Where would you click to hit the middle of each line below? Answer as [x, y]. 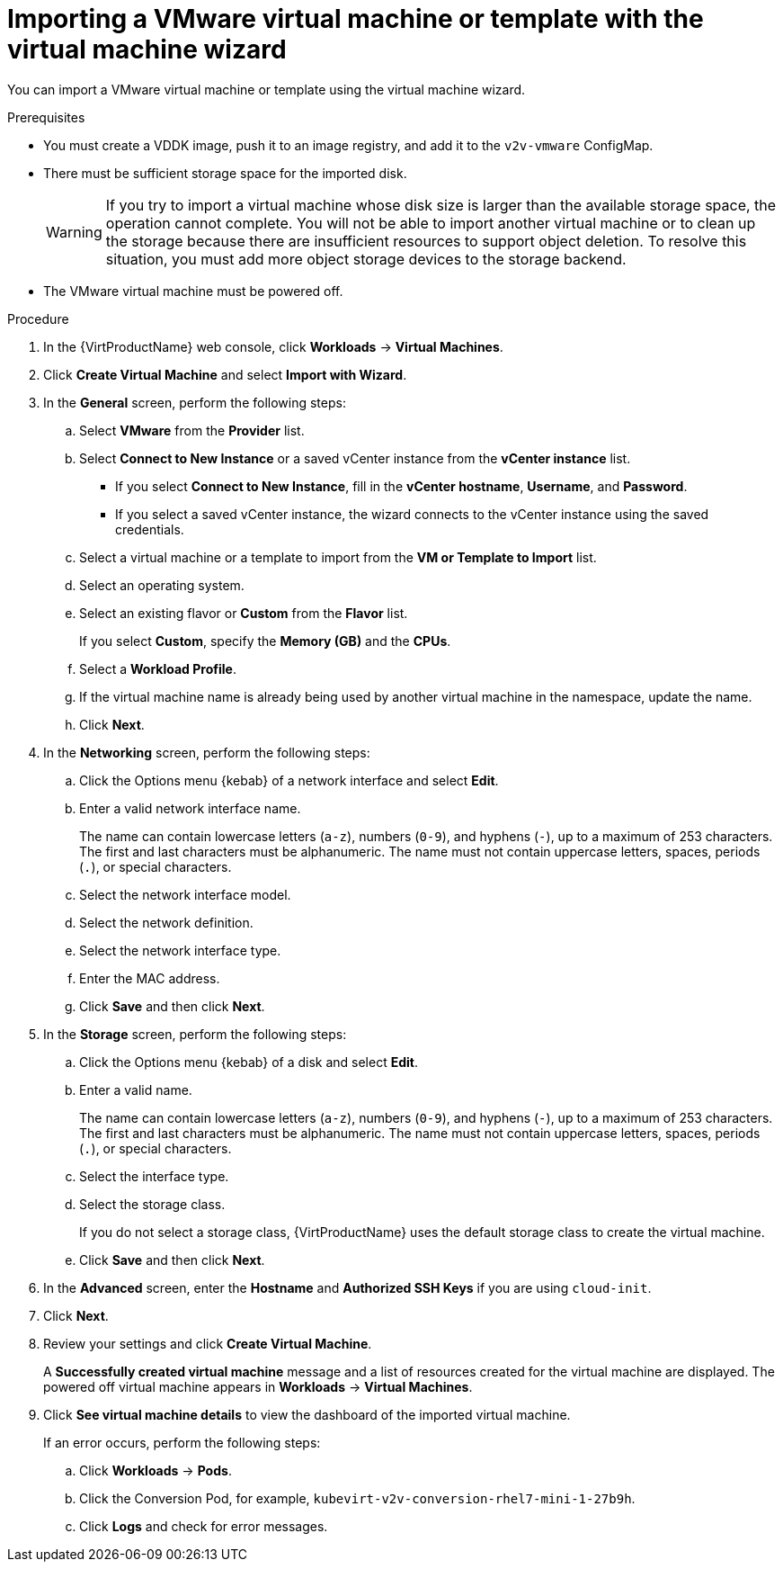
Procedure [38, 318]
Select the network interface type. [180, 950]
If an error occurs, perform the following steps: [182, 1442]
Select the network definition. [166, 922]
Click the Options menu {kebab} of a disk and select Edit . [249, 1062]
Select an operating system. [162, 585]
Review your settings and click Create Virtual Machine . [208, 1343]
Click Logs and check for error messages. [204, 1526]
